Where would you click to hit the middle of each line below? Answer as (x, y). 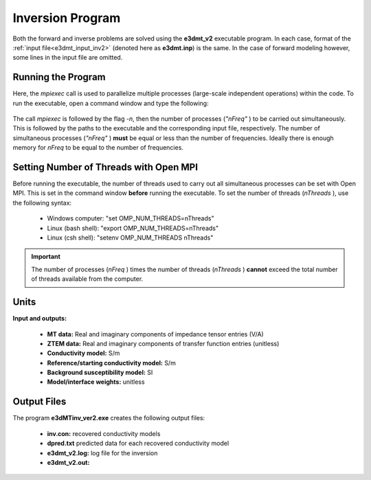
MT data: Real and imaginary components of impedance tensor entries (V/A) (155, 334)
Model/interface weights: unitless (96, 382)
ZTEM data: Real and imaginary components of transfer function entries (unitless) (163, 343)
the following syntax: (42, 203)
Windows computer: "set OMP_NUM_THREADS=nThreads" (131, 218)
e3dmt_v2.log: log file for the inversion (102, 453)
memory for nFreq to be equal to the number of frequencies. (98, 148)
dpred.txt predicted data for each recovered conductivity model (138, 444)
